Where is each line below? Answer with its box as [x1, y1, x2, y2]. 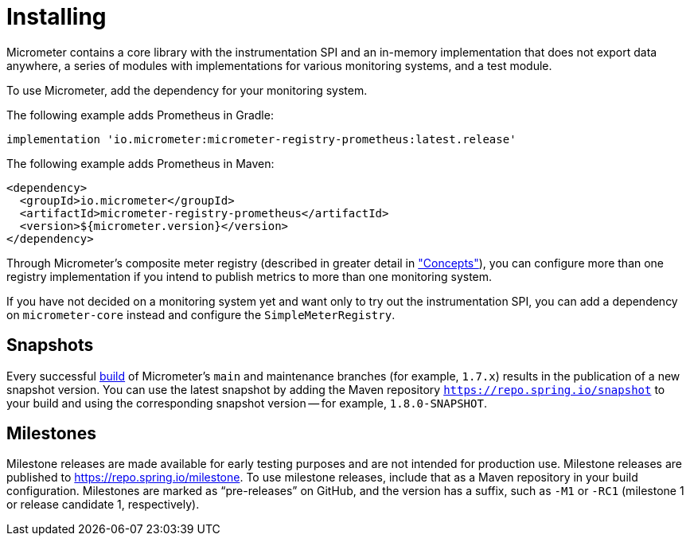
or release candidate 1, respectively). [6, 497, 200, 512]
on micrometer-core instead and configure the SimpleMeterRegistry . [6, 307, 396, 322]
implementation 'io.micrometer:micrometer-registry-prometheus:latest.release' [6, 132, 517, 146]
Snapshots [6, 335, 94, 356]
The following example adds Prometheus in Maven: [6, 156, 275, 170]
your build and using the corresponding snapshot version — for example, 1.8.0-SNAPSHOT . [6, 396, 487, 410]
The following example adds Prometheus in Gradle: [6, 107, 274, 122]
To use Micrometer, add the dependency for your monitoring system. [6, 83, 368, 97]
